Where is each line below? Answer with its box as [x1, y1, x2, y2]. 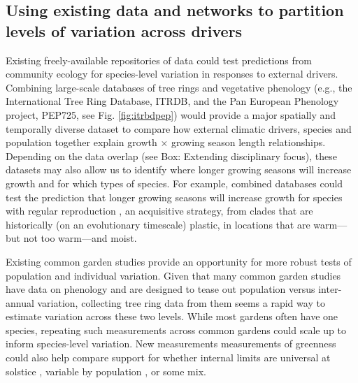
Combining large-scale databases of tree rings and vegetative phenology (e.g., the [6, 80, 352, 94]
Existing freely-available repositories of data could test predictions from [6, 52, 312, 67]
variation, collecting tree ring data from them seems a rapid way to [37, 295, 325, 310]
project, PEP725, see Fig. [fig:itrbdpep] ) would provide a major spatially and [6, 107, 336, 122]
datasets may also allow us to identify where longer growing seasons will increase [6, 162, 352, 177]
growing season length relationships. [171, 135, 326, 150]
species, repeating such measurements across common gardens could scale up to [6, 322, 346, 337]
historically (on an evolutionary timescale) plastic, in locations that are [6, 217, 310, 231]
